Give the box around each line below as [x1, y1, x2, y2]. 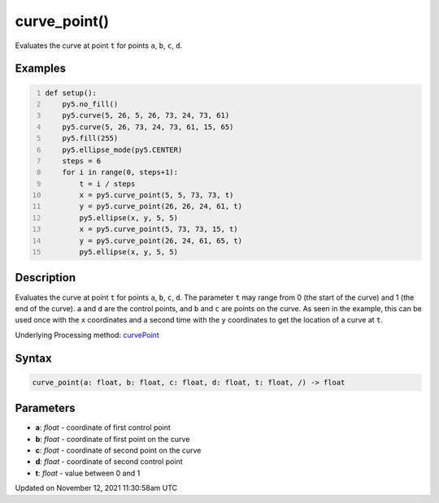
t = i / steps [79, 179, 136, 189]
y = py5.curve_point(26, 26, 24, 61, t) [79, 202, 243, 211]
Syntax [15, 351, 52, 365]
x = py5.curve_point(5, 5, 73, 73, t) [79, 191, 234, 200]
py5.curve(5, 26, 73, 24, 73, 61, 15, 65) [62, 122, 234, 132]
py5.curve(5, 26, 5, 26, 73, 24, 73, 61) [62, 111, 230, 120]
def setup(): [45, 88, 98, 98]
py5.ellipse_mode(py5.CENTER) [62, 145, 183, 154]
